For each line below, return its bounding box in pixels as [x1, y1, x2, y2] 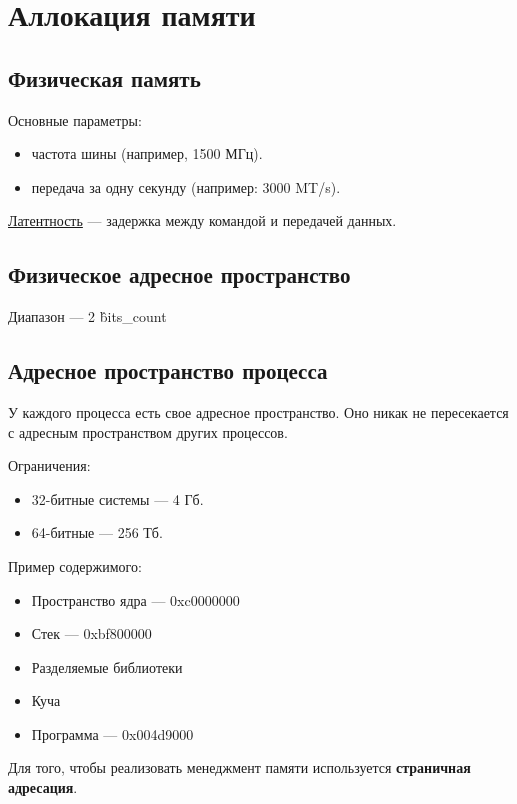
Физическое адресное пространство [8, 259, 351, 290]
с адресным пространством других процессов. [8, 421, 288, 442]
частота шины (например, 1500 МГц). [31, 143, 263, 164]
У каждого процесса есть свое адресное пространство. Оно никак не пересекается [8, 401, 509, 422]
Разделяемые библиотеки [31, 656, 183, 677]
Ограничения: [8, 455, 91, 476]
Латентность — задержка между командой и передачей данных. [8, 210, 397, 231]
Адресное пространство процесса [8, 355, 328, 386]
